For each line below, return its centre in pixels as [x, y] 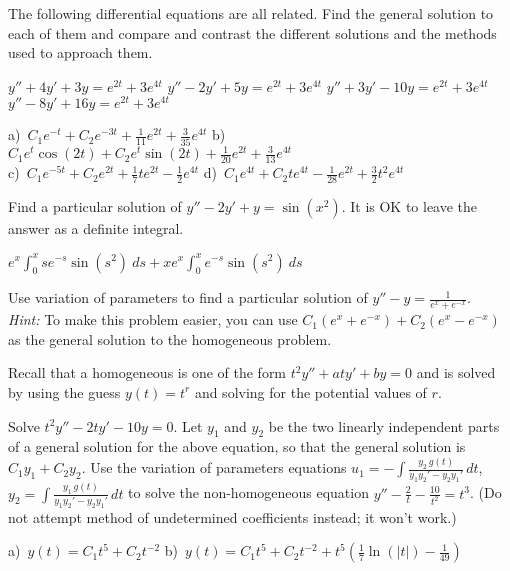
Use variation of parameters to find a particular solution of [188, 297]
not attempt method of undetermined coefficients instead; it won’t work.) [232, 516]
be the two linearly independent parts [384, 425]
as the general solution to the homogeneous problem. [170, 338]
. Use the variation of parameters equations [214, 467]
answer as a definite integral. [96, 227]
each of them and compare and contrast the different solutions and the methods [252, 32]
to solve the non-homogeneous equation [248, 492]
